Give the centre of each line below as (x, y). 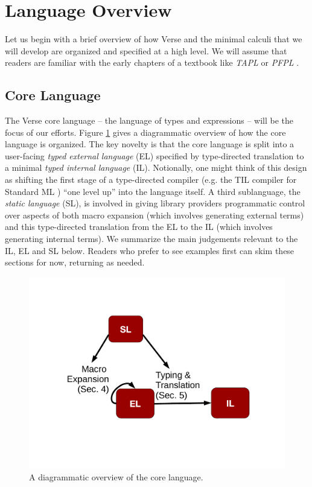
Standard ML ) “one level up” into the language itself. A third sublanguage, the (153, 191)
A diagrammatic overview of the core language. (116, 477)
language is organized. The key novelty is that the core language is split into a (150, 144)
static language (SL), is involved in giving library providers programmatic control (155, 203)
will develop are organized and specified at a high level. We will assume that (146, 50)
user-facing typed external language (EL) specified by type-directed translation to (154, 155)
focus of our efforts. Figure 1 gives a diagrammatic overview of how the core (145, 132)
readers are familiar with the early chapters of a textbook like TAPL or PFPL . (152, 62)
